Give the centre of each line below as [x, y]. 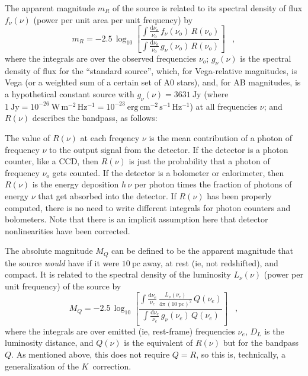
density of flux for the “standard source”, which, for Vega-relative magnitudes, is [151, 70]
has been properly [239, 195]
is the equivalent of [158, 342]
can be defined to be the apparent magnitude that [202, 251]
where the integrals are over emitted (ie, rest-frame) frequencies [120, 331]
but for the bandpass [261, 342]
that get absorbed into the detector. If [107, 195]
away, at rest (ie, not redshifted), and [211, 262]
